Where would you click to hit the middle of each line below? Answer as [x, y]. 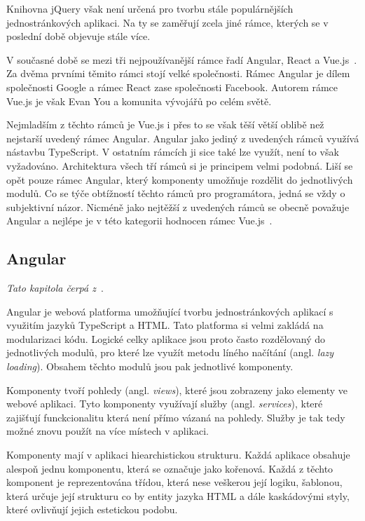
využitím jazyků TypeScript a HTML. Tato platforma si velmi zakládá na [165, 325]
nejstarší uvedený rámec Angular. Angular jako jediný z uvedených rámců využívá [183, 138]
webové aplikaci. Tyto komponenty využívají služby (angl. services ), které [165, 404]
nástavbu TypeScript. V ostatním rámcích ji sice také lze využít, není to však [173, 152]
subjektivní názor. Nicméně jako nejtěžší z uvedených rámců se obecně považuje [178, 207]
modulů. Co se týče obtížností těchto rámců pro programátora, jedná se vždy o [176, 193]
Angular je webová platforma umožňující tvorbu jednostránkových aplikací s [170, 311]
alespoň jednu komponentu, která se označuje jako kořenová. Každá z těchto [170, 468]
